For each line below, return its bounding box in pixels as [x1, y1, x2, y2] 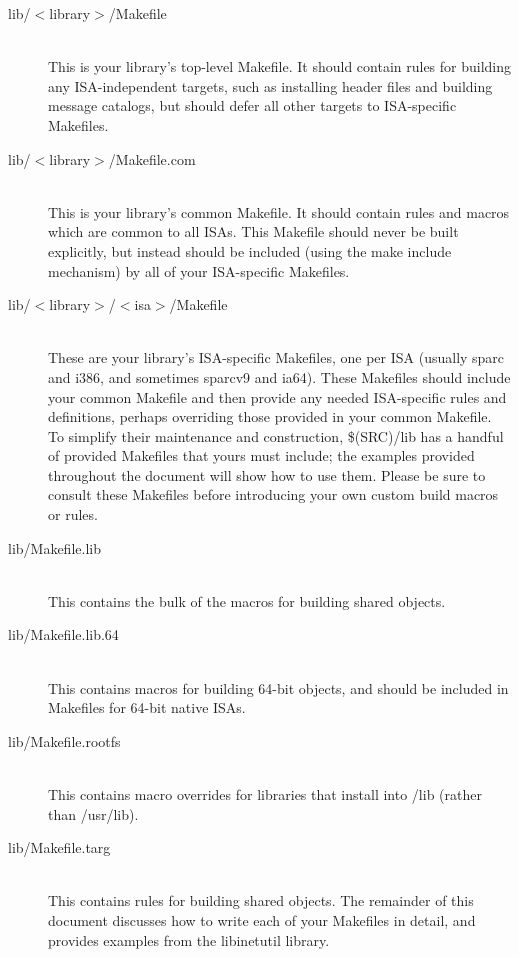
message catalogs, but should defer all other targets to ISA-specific [48, 95, 457, 116]
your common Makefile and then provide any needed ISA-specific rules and [48, 386, 507, 407]
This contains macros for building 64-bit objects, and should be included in [48, 677, 509, 698]
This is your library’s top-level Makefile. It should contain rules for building [48, 56, 512, 77]
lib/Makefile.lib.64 [8, 624, 119, 645]
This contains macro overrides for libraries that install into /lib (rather [48, 784, 482, 804]
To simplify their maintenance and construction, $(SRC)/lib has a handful [48, 425, 504, 446]
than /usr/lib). [48, 803, 139, 824]
